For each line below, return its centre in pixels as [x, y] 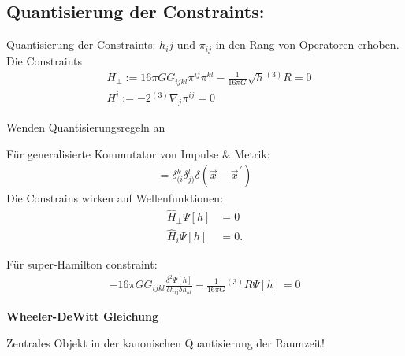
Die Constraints [45, 60]
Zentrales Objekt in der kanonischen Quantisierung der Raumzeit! [165, 343]
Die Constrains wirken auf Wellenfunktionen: [115, 198]
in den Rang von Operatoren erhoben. [307, 44]
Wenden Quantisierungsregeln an [86, 127]
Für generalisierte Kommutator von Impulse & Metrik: [138, 153]
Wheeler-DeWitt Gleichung [83, 316]
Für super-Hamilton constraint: [82, 264]
